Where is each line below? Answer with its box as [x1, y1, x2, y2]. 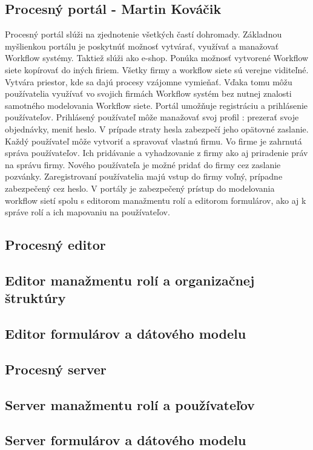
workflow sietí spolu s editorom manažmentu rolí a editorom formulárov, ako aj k [5, 194, 306, 206]
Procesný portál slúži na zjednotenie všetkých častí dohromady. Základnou [5, 28, 282, 41]
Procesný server [5, 359, 107, 378]
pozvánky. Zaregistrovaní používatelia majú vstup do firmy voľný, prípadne [5, 170, 283, 183]
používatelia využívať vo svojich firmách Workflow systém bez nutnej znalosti [5, 87, 292, 100]
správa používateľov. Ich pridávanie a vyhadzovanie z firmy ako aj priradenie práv [5, 146, 308, 159]
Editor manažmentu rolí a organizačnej [5, 270, 255, 289]
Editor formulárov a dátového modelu [5, 324, 246, 343]
